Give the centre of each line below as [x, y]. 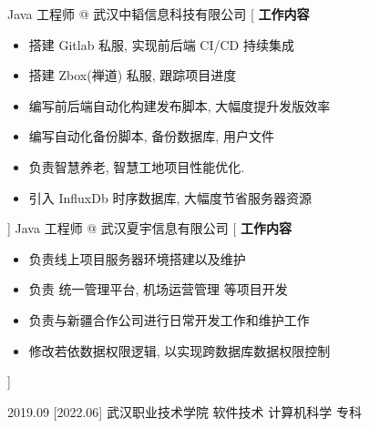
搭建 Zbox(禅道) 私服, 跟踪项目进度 [133, 75]
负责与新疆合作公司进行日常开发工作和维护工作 [169, 319]
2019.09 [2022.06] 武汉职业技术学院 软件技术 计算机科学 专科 [184, 411]
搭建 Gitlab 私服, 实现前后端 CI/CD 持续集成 [161, 44]
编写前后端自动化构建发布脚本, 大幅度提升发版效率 [179, 105]
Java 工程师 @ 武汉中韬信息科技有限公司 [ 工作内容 [159, 14]
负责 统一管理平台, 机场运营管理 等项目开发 [158, 289]
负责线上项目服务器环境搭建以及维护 [137, 258]
